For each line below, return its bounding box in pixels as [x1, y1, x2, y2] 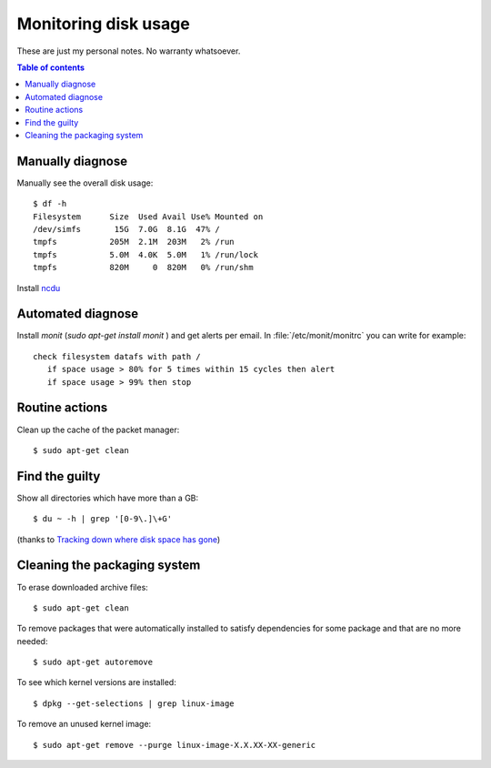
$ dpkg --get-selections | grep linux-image [33, 698, 235, 709]
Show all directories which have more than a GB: [16, 492, 199, 503]
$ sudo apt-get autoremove [33, 657, 154, 668]
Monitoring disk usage [16, 14, 190, 34]
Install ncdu [16, 282, 61, 293]
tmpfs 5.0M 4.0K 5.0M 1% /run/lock [33, 249, 259, 259]
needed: [16, 635, 48, 646]
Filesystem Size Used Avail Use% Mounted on [33, 211, 264, 222]
